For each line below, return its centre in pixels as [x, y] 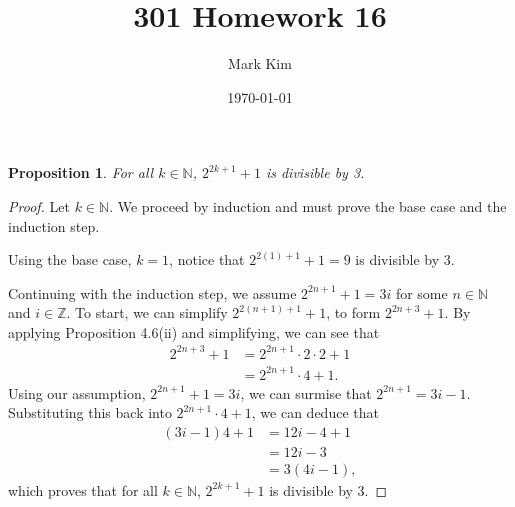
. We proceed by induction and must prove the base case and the [308, 205]
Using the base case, [70, 259]
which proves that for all [83, 489]
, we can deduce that [315, 412]
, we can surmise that [306, 392]
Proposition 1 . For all [81, 172]
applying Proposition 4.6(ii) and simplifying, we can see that [194, 331]
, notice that [207, 259]
